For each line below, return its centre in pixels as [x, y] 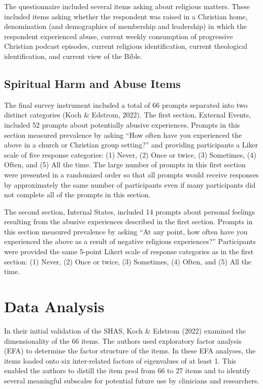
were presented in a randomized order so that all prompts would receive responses [131, 174]
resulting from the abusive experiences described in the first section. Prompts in [128, 221]
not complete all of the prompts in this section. [77, 194]
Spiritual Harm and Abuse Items [92, 83]
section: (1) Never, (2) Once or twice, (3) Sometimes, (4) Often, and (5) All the [128, 261]
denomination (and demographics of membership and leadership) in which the [125, 26]
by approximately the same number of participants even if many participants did [130, 184]
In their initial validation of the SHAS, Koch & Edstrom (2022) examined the [125, 330]
